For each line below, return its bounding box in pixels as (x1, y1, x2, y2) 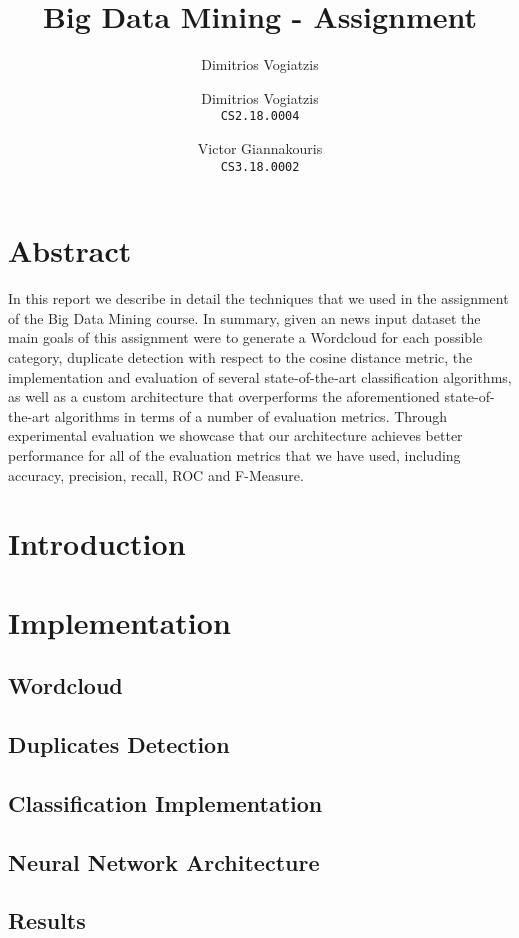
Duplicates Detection (8, 729, 230, 760)
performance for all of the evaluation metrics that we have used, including (8, 444, 461, 465)
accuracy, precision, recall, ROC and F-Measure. (8, 464, 304, 485)
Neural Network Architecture (8, 846, 320, 877)
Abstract (8, 230, 132, 271)
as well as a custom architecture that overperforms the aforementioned (8, 386, 440, 407)
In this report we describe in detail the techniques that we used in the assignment (8, 288, 509, 309)
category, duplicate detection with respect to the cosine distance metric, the (8, 346, 473, 367)
